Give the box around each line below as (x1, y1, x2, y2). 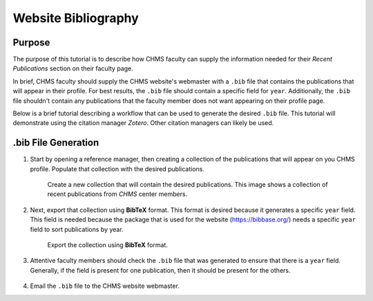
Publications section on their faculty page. (12, 64, 134, 72)
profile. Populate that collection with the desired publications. (30, 164, 205, 173)
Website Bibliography (12, 10, 140, 26)
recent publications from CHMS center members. (47, 190, 188, 198)
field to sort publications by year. (30, 225, 124, 233)
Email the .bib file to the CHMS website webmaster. (30, 282, 180, 290)
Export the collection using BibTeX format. (47, 241, 169, 249)
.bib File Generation (12, 137, 99, 148)
